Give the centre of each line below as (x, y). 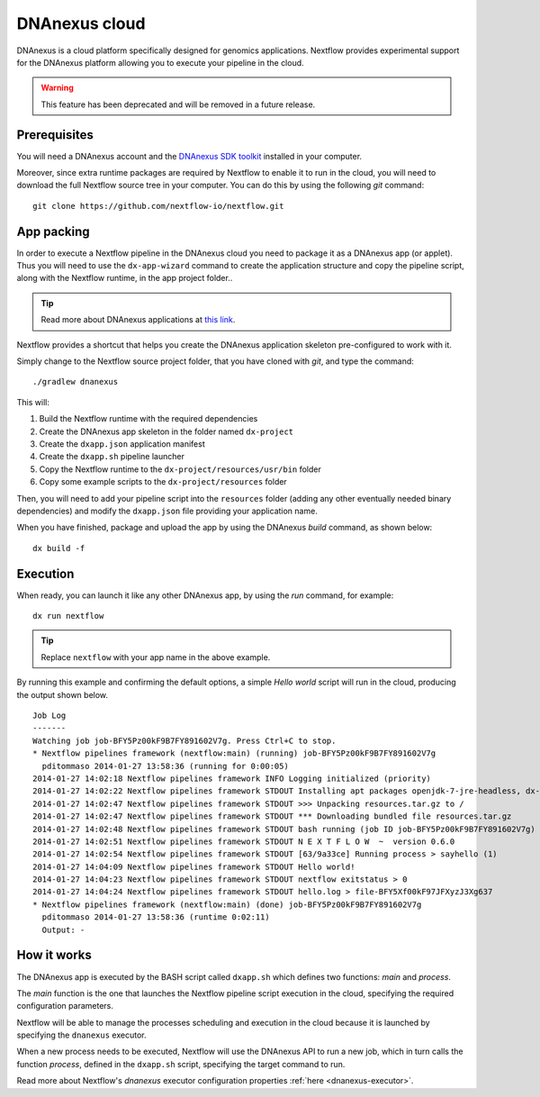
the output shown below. (62, 694)
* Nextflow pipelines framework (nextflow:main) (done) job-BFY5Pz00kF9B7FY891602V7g (227, 904)
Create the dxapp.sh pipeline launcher (112, 457)
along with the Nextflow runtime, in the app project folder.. (125, 278)
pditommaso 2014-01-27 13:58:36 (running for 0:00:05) (166, 766)
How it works (54, 955)
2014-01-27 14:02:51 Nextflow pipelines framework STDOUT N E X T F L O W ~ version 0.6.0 (244, 841)
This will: (33, 402)
